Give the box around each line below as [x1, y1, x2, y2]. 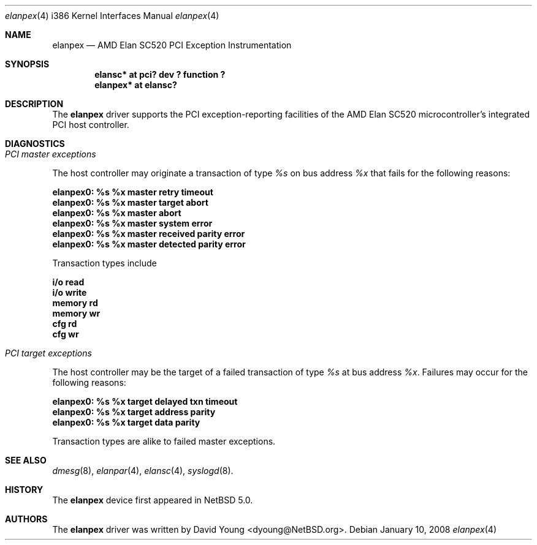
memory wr [52, 308, 101, 318]
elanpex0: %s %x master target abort [52, 197, 208, 208]
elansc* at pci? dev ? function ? [94, 69, 226, 80]
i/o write [52, 287, 87, 298]
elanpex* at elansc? [94, 80, 177, 90]
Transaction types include [52, 258, 157, 268]
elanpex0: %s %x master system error [52, 218, 213, 228]
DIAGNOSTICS [5, 138, 65, 149]
